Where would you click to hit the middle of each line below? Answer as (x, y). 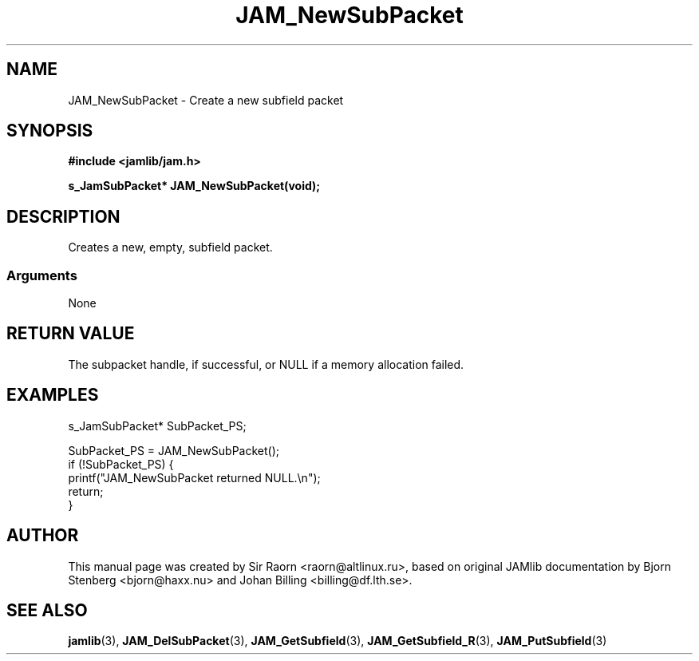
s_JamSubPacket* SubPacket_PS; (157, 425)
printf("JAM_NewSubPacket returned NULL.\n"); (194, 477)
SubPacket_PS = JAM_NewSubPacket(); (174, 450)
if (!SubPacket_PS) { (121, 464)
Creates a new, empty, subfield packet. (170, 247)
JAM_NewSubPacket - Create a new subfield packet (206, 100)
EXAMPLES (53, 395)
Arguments (42, 275)
